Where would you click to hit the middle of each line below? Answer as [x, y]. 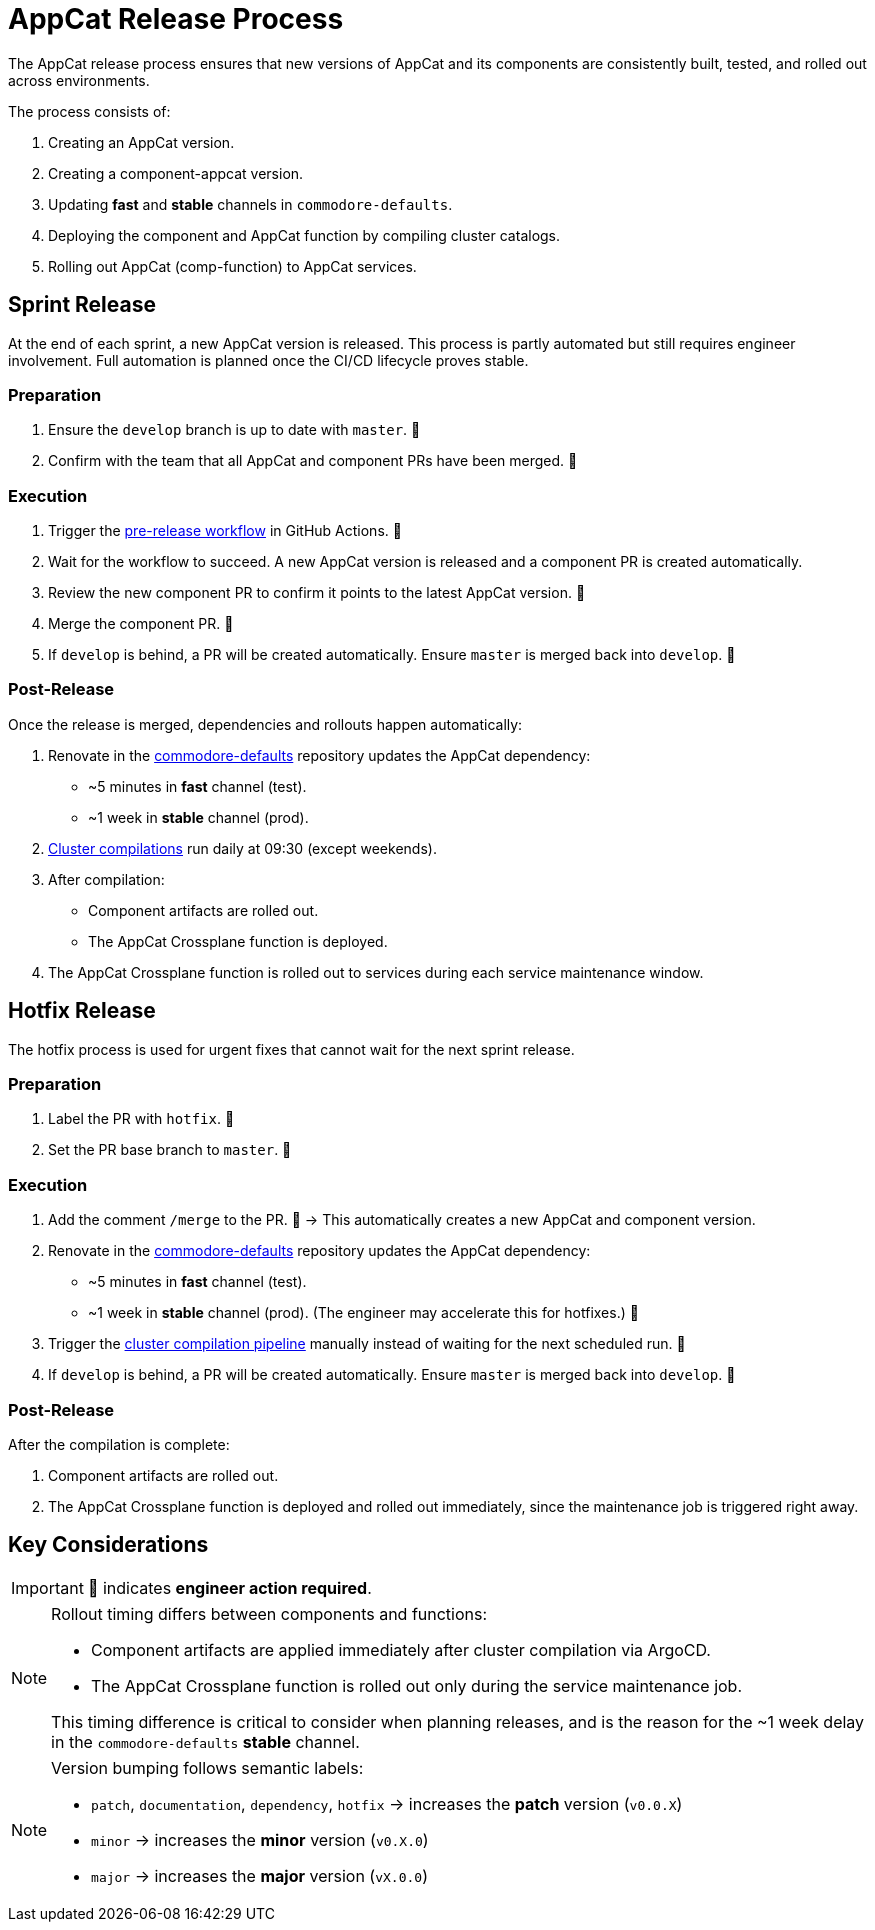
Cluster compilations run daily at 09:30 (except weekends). [242, 848]
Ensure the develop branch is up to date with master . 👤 [234, 430]
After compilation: [106, 879]
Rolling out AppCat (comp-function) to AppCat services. [232, 266]
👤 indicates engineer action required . [229, 1587]
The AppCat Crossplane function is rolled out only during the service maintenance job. [416, 1685]
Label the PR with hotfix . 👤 [141, 1119]
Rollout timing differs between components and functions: [269, 1613]
